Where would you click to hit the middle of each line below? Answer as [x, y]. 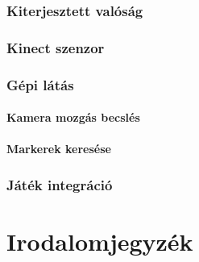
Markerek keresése [59, 149]
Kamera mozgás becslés [73, 117]
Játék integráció [60, 184]
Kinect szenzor [56, 47]
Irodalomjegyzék [100, 241]
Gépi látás [40, 84]
